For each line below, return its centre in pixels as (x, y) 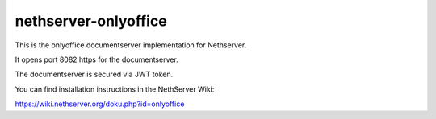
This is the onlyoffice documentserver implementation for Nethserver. (131, 45)
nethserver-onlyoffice (91, 21)
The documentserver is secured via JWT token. (94, 74)
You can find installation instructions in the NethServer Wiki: (115, 89)
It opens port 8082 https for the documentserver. (97, 59)
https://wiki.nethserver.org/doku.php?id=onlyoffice (100, 104)
